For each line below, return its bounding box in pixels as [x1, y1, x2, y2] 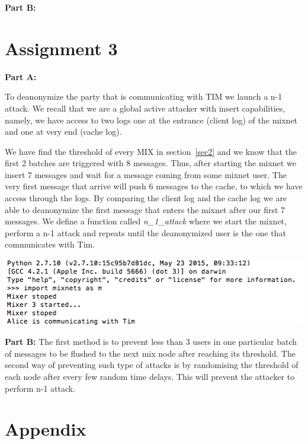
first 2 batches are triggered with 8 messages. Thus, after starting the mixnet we [5, 157, 296, 169]
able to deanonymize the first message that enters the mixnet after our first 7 [5, 203, 285, 215]
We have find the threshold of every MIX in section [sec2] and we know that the [5, 145, 297, 157]
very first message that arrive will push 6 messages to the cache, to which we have [5, 180, 303, 192]
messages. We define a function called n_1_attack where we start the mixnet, [5, 215, 287, 227]
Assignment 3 [5, 36, 118, 60]
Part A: [5, 70, 37, 83]
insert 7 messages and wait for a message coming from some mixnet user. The [5, 168, 287, 180]
